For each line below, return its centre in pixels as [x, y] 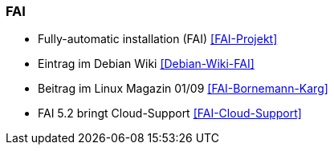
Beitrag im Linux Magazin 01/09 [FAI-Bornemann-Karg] [183, 89]
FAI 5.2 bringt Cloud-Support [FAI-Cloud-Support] [170, 113]
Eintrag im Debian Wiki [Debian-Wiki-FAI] [146, 64]
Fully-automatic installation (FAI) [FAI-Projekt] [158, 39]
